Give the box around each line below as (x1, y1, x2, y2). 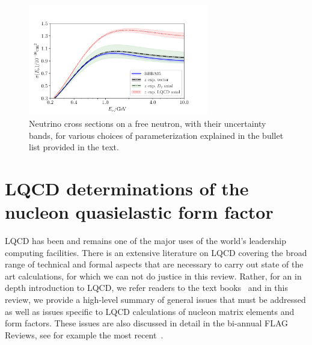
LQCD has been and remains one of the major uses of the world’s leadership (5, 234, 287, 247)
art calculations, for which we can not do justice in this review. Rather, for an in (5, 269, 302, 282)
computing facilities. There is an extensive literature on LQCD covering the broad (5, 246, 307, 258)
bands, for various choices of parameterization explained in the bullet (29, 129, 284, 141)
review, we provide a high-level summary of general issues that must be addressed (5, 293, 306, 306)
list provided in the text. (29, 141, 119, 153)
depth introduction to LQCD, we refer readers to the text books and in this (5, 281, 289, 294)
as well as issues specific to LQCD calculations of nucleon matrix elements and (5, 305, 295, 317)
